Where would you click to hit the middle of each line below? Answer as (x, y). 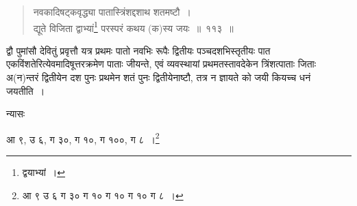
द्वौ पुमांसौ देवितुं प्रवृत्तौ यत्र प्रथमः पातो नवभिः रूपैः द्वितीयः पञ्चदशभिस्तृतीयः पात (138, 50)
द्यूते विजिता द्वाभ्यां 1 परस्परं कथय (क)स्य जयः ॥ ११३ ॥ (133, 27)
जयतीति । (26, 90)
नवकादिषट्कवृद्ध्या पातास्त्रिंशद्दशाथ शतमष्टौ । (112, 12)
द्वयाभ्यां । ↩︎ (44, 172)
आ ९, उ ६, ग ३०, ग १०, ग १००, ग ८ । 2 (83, 138)
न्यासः (16, 114)
